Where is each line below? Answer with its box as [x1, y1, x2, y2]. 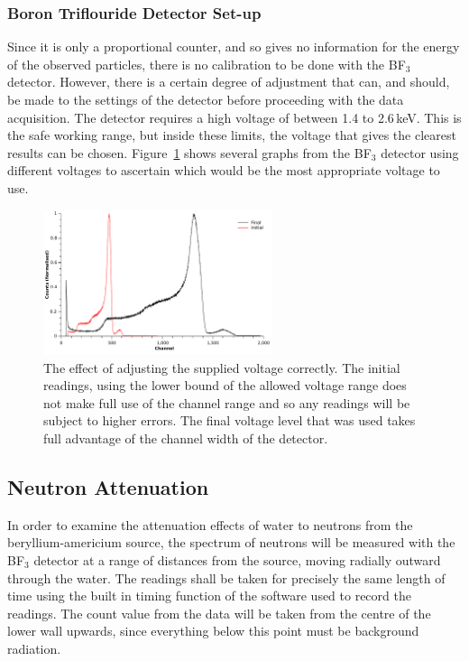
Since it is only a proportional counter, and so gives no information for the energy [7, 37, 460, 56]
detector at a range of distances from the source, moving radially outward [33, 551, 441, 569]
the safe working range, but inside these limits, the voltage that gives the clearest [7, 126, 456, 144]
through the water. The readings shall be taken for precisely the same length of [7, 568, 446, 587]
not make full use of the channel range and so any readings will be [43, 393, 410, 412]
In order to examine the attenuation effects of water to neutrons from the [7, 515, 413, 534]
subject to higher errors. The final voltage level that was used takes [43, 411, 416, 430]
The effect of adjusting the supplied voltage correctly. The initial [43, 358, 400, 377]
